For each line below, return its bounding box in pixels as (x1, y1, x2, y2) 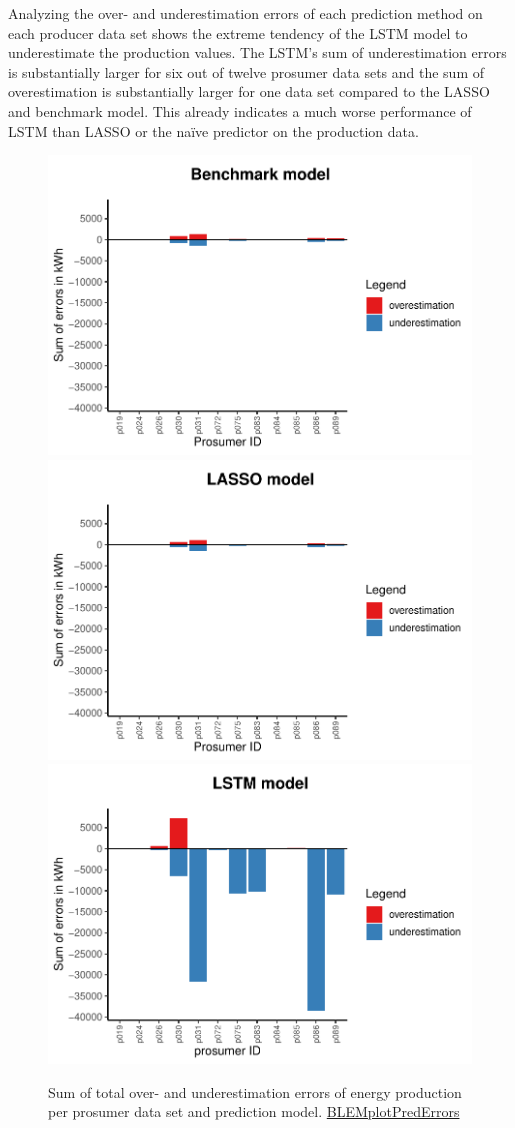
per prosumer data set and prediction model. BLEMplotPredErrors (48, 1101, 460, 1122)
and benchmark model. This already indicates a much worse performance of (8, 100, 472, 121)
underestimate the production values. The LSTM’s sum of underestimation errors (8, 42, 507, 63)
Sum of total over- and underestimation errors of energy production (48, 1081, 462, 1102)
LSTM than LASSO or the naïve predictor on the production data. (8, 120, 419, 141)
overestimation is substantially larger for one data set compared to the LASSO (8, 81, 490, 102)
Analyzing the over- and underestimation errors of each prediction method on (8, 3, 483, 23)
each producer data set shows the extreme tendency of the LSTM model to (8, 22, 468, 43)
